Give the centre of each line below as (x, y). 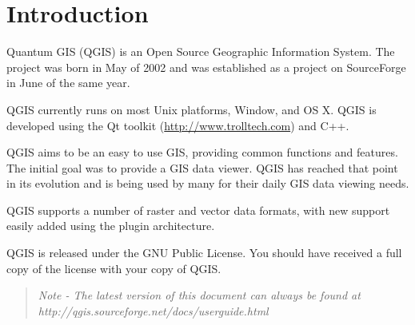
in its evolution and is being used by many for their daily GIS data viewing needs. (208, 183)
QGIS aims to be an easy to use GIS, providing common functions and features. (202, 152)
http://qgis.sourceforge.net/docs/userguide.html (153, 310)
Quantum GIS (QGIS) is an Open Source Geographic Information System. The (201, 52)
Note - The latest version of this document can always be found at (199, 295)
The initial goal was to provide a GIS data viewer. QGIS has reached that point (202, 167)
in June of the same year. (68, 83)
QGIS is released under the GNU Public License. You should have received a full (204, 253)
